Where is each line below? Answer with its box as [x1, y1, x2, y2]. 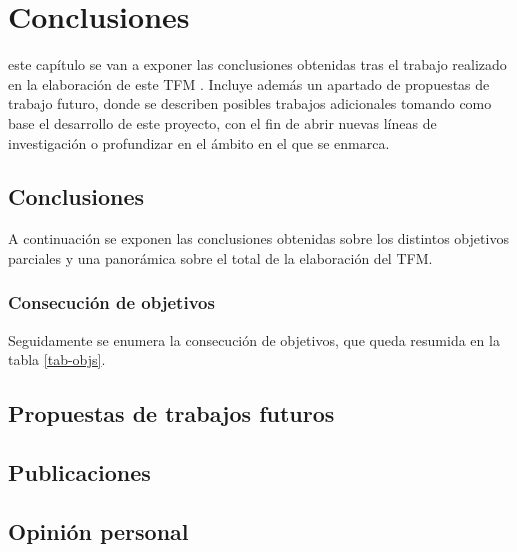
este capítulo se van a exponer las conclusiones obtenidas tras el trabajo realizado [8, 54, 507, 75]
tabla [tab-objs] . [8, 349, 106, 370]
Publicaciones [8, 457, 151, 488]
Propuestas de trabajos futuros [8, 398, 335, 429]
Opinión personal [8, 515, 189, 546]
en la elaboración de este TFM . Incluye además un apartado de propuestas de [8, 73, 490, 94]
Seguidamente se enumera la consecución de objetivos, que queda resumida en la [8, 329, 500, 350]
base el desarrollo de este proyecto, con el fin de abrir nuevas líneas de [8, 112, 437, 133]
